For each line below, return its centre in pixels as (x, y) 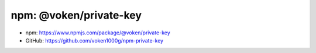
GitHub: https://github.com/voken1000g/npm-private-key (95, 40)
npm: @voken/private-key (76, 15)
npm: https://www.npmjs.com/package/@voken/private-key (98, 33)
